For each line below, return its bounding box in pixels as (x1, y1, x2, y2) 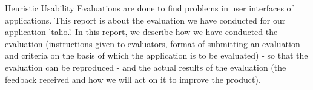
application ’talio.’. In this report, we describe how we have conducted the (5, 25, 278, 38)
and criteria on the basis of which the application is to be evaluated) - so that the (5, 49, 308, 62)
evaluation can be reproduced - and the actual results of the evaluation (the (5, 60, 286, 73)
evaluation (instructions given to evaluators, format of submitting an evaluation (5, 37, 300, 50)
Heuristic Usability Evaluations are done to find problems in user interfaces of (5, 2, 294, 14)
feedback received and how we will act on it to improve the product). (5, 72, 261, 85)
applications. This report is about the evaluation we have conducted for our (5, 13, 286, 26)
